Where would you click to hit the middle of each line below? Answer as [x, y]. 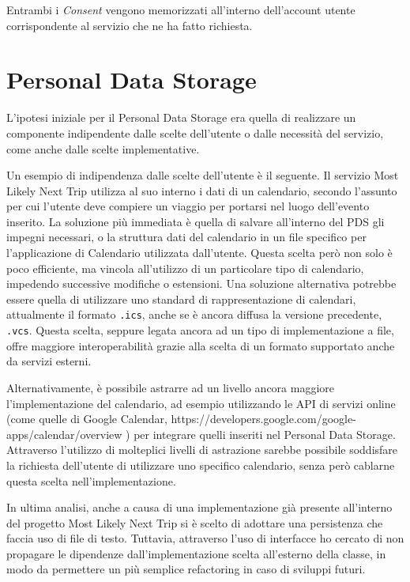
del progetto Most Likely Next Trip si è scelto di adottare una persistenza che [195, 522]
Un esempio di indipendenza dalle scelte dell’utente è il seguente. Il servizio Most [203, 175]
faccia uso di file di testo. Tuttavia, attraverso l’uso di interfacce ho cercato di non [205, 538]
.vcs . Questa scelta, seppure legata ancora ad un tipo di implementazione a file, [200, 330]
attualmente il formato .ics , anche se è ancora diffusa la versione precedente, [194, 314]
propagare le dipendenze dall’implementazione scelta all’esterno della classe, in [196, 553]
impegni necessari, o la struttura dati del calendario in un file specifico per [186, 237]
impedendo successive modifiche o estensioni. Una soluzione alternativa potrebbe [201, 283]
